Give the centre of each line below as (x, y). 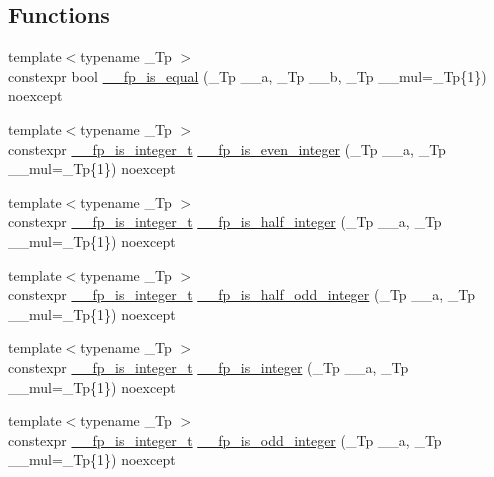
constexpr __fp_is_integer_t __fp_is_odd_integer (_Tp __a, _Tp (225, 439)
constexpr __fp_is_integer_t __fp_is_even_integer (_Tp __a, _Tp (227, 148)
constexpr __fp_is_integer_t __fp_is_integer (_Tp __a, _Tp (208, 366)
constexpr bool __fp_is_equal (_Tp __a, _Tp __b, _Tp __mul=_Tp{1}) (247, 75)
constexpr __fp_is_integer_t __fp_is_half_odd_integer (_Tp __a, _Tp (242, 294)
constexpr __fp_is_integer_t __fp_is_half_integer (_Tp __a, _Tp (225, 221)
